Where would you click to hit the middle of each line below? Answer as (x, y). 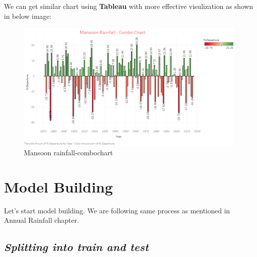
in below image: (28, 16)
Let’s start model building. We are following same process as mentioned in (117, 210)
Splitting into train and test (76, 247)
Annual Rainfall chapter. (42, 220)
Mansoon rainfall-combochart (68, 152)
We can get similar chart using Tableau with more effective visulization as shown (129, 6)
